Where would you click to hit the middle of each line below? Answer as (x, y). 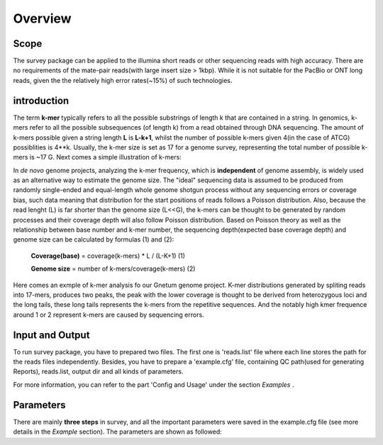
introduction (41, 100)
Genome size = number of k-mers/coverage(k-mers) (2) (113, 269)
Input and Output (51, 335)
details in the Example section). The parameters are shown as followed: (118, 432)
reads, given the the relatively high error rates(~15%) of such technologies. (123, 80)
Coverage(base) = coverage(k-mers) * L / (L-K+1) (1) (108, 256)
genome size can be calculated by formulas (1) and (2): (94, 240)
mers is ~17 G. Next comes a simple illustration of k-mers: (98, 157)
